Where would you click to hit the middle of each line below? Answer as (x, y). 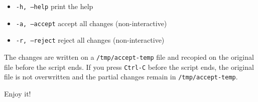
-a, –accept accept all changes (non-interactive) (91, 23)
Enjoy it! (18, 93)
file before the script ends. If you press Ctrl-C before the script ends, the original (129, 67)
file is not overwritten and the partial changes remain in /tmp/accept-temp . (121, 77)
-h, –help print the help (54, 6)
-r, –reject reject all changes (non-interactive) (90, 40)
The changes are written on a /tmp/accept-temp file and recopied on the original (129, 57)
